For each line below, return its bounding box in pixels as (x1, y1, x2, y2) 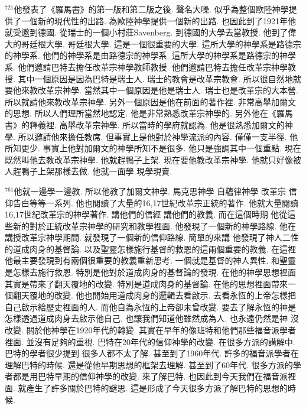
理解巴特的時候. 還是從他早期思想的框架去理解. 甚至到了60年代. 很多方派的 (5, 358, 293, 371)
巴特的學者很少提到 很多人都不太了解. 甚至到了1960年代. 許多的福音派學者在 (5, 347, 299, 359)
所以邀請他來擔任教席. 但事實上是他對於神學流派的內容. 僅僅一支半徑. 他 (18, 130, 298, 142)
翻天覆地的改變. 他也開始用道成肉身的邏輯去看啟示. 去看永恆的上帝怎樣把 (12, 289, 297, 301)
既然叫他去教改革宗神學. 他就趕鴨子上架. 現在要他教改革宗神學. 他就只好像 (5, 153, 293, 165)
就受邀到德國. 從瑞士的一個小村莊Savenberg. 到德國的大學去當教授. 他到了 (5, 26, 288, 38)
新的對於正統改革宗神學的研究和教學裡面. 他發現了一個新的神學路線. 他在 (12, 219, 297, 232)
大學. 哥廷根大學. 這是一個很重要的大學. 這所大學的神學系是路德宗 (45, 37, 301, 50)
